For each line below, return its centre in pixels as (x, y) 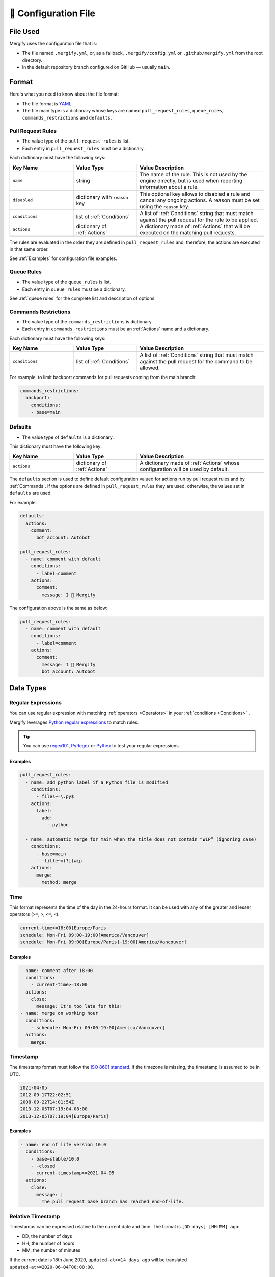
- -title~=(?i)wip (59, 861)
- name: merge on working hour (59, 1013)
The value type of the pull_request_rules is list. (76, 141)
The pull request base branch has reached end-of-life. (113, 1201)
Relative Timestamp (35, 1217)
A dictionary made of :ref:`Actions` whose (190, 463)
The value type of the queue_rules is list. (67, 282)
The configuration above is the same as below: (59, 608)
